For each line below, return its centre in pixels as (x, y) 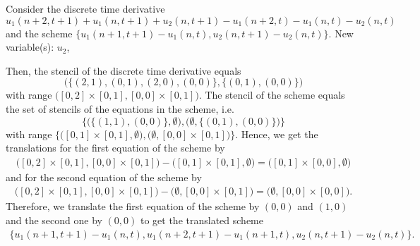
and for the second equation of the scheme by (104, 177)
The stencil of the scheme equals (275, 95)
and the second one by (54, 220)
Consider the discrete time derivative (85, 8)
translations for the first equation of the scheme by (115, 148)
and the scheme (39, 33)
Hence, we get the (280, 134)
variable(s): (30, 47)
